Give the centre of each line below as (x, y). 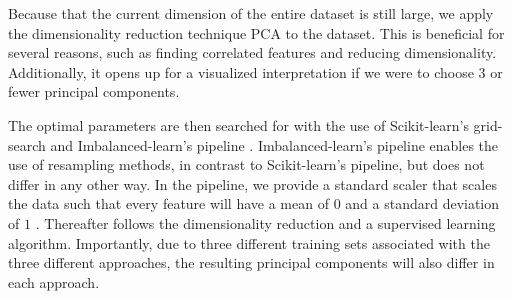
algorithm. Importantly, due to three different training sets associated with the (249, 242)
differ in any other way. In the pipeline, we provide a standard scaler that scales (252, 183)
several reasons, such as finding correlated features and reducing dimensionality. (252, 52)
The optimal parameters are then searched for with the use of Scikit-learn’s (238, 124)
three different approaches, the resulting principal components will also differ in (251, 262)
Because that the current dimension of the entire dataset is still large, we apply (251, 13)
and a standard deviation (422, 203)
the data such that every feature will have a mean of (168, 203)
